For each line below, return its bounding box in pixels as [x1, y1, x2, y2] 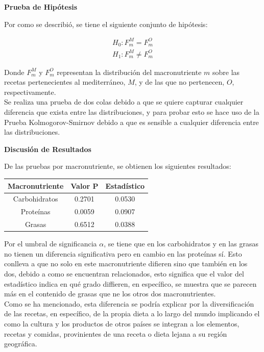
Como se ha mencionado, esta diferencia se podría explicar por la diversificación [4, 298, 254, 309]
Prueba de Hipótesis [4, 2, 78, 12]
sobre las [212, 66, 240, 77]
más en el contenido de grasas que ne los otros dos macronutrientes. [4, 288, 216, 299]
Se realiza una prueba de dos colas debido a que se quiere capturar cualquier [4, 96, 244, 107]
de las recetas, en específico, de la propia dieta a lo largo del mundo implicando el [4, 308, 260, 319]
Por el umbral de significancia [4, 238, 97, 249]
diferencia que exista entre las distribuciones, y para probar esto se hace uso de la [4, 107, 259, 117]
